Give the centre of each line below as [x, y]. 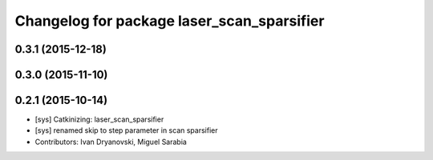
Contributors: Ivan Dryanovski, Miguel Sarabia [111, 142]
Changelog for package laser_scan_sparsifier [170, 21]
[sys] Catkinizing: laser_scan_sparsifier [99, 119]
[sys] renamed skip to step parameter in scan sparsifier [126, 130]
